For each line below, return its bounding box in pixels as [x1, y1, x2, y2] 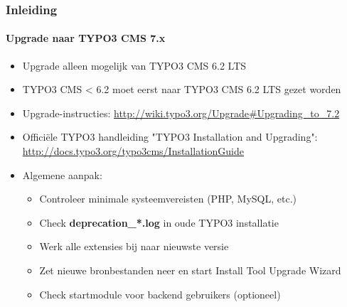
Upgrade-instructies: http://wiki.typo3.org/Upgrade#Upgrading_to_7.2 [22, 105, 340, 120]
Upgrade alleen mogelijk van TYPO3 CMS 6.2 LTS [22, 58, 247, 72]
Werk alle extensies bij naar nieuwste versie [39, 239, 229, 254]
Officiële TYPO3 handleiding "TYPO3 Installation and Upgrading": [22, 129, 318, 144]
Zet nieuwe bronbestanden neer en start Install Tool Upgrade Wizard [39, 262, 341, 277]
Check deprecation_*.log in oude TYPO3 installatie [39, 215, 279, 230]
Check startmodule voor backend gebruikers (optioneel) [39, 286, 281, 301]
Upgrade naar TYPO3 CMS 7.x [6, 31, 166, 45]
